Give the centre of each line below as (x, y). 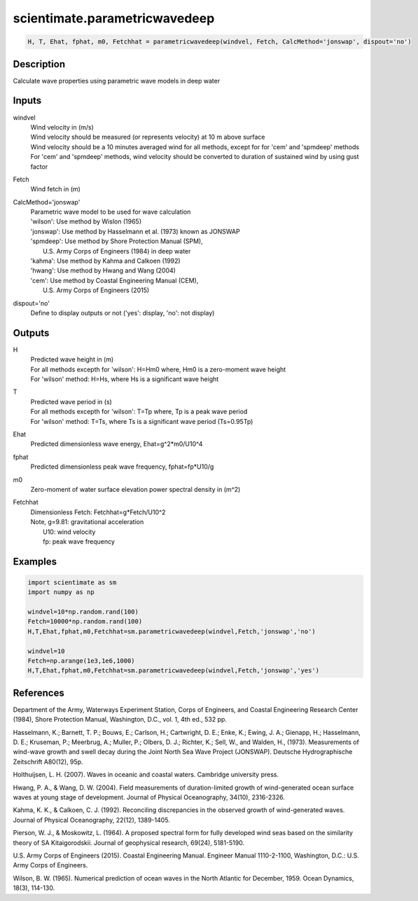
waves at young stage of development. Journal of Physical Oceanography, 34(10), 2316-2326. (149, 797)
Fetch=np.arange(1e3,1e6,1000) (82, 661)
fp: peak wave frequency (79, 541)
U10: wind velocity (69, 532)
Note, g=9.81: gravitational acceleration (87, 522)
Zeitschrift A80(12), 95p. (48, 762)
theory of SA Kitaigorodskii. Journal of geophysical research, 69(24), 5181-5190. (129, 842)
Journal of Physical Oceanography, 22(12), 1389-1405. (92, 820)
